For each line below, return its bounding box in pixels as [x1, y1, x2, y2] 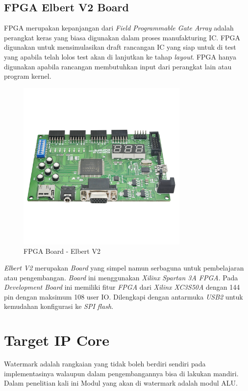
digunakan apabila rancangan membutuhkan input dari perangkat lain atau [4, 61, 232, 71]
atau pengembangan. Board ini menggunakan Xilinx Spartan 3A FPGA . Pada [4, 272, 238, 282]
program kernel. [4, 71, 51, 81]
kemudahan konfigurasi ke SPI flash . [4, 301, 114, 311]
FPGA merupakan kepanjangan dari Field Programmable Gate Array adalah [4, 23, 234, 33]
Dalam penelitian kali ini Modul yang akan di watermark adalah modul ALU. [4, 378, 238, 388]
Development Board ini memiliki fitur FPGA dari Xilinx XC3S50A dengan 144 [4, 282, 240, 292]
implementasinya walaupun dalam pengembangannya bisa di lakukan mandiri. [4, 368, 239, 378]
